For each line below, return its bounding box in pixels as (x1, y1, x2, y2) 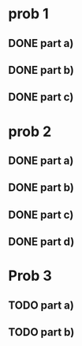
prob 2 (8, 122, 52, 140)
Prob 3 (8, 267, 53, 285)
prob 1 (8, 5, 49, 23)
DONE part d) (8, 235, 75, 249)
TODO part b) (8, 325, 75, 339)
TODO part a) (8, 298, 75, 312)
